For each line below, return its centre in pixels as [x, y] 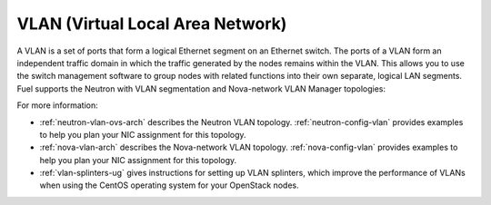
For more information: [58, 105]
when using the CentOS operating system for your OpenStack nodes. [169, 185]
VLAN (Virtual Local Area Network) [152, 24]
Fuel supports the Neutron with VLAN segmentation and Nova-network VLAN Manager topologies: [201, 88]
